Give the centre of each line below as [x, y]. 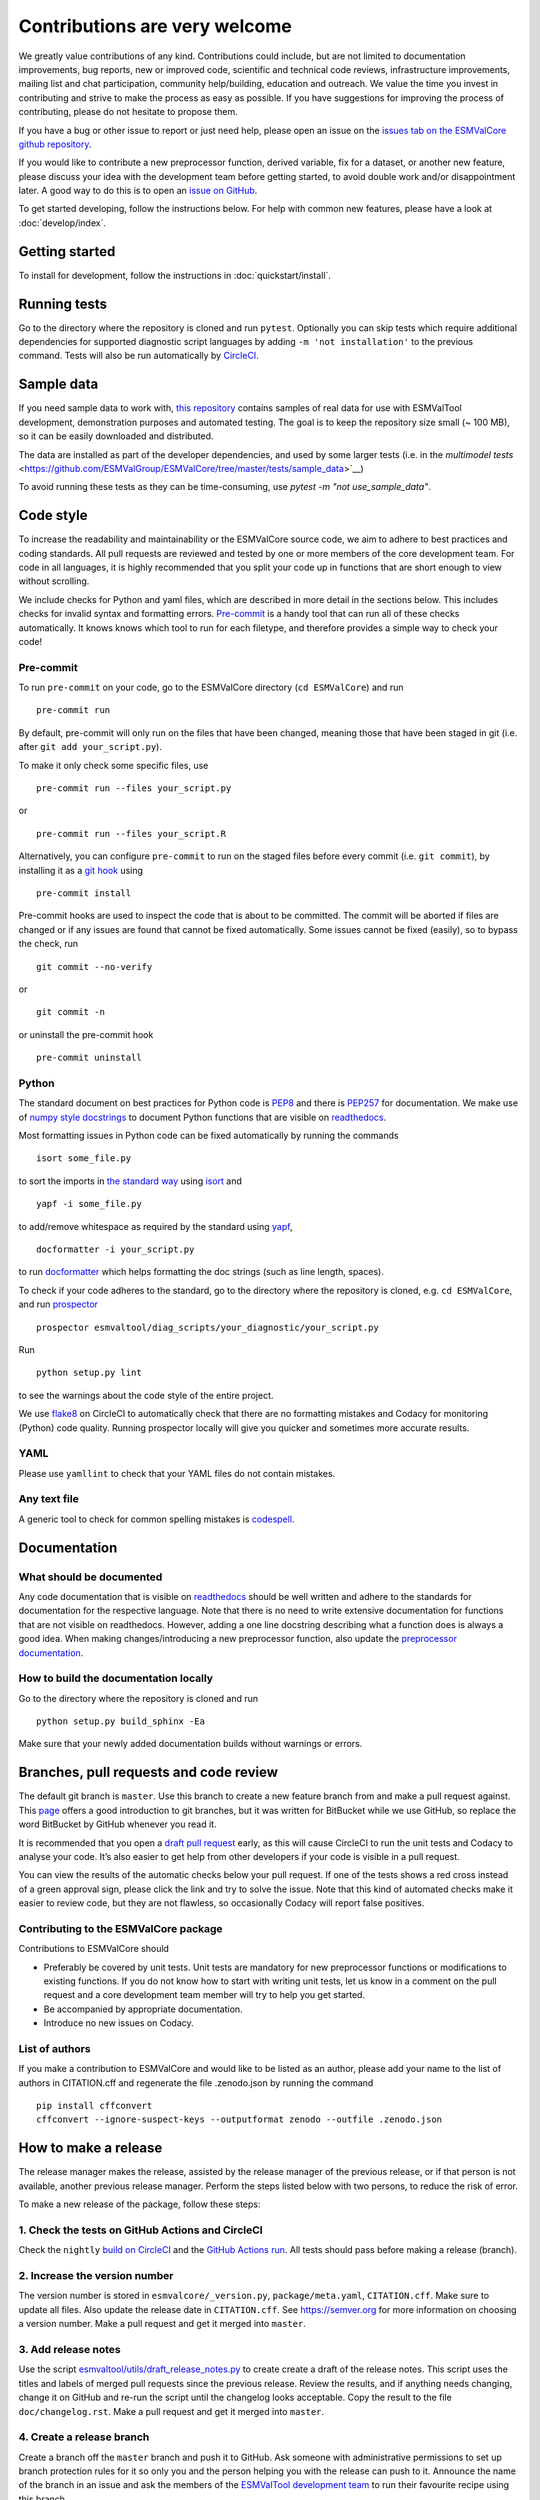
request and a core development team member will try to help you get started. [204, 1995]
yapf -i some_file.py [89, 1204]
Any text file [48, 1499]
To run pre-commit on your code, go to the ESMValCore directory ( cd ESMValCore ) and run [211, 687]
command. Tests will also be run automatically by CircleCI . [138, 356]
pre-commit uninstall [89, 1058]
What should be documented [90, 1577]
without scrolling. [54, 581]
